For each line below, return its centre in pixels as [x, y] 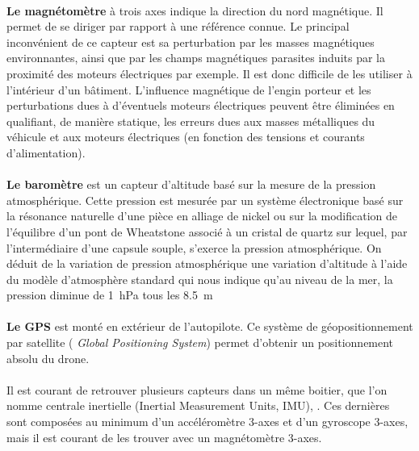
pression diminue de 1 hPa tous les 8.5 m [110, 295]
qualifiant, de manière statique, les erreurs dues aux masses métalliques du [191, 121]
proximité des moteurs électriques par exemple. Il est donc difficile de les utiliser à [209, 73]
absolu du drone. [48, 358]
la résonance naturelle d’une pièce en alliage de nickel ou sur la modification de [202, 216]
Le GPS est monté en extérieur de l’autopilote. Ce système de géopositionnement [210, 326]
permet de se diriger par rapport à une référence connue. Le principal [178, 26]
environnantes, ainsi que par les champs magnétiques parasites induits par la [196, 58]
